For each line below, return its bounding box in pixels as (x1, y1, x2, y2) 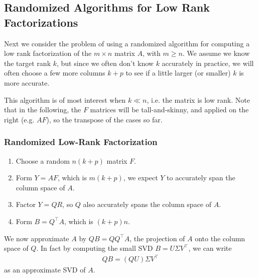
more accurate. (4, 77, 50, 88)
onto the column (195, 233, 245, 243)
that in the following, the (4, 104, 81, 115)
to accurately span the (167, 172, 235, 183)
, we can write (188, 243, 232, 253)
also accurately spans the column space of (83, 199, 212, 210)
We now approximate (4, 233, 69, 243)
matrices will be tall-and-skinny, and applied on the (90, 104, 249, 115)
